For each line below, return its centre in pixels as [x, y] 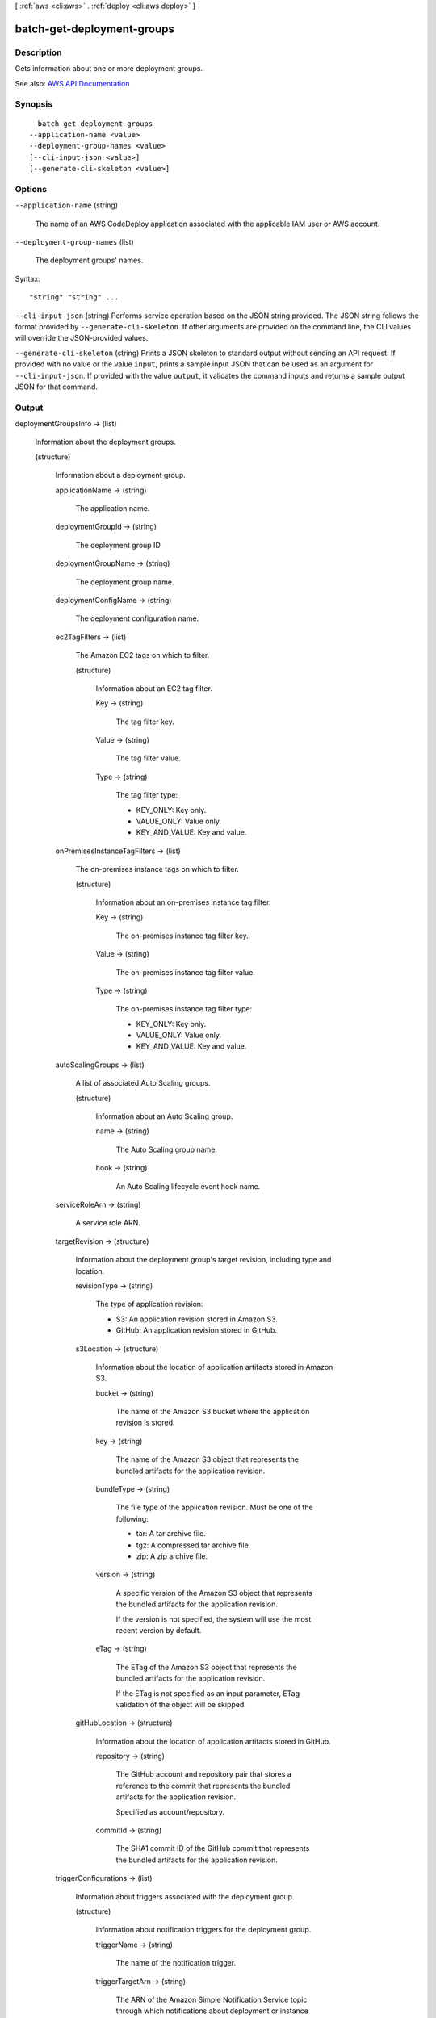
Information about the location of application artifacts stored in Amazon [214, 1367]
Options [31, 189]
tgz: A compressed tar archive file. [193, 1545]
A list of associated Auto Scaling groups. [143, 1083]
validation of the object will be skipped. [181, 1704]
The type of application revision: [149, 1304]
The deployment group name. [125, 582]
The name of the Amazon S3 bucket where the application [213, 1412]
